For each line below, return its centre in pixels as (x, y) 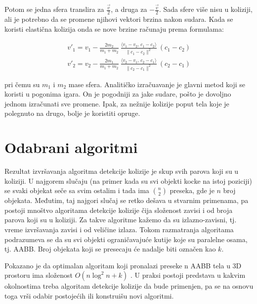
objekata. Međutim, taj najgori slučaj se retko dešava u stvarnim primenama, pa (127, 200)
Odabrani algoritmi (71, 147)
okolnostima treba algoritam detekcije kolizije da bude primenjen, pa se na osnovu (129, 286)
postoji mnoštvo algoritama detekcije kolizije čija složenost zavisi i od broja (119, 210)
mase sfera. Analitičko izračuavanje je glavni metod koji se (157, 84)
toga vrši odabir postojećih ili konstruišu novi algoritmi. (89, 295)
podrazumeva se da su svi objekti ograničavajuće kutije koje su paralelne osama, (126, 239)
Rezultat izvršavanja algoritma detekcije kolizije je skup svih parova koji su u (122, 171)
